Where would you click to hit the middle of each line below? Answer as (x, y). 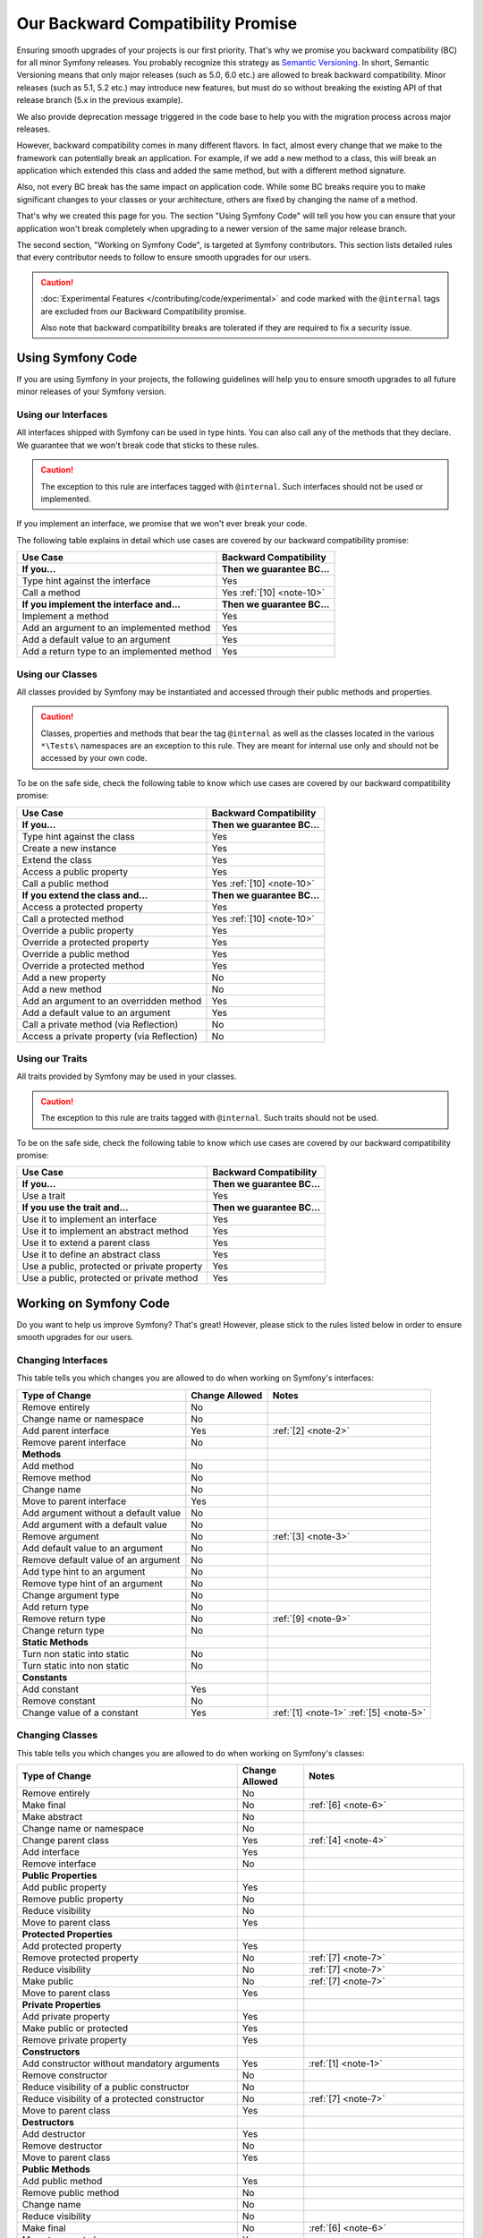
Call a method (51, 593)
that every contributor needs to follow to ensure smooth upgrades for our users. (164, 257)
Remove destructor (62, 2146)
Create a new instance (69, 848)
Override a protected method (83, 965)
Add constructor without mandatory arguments (121, 2063)
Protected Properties (68, 1934)
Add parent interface (66, 1431)
